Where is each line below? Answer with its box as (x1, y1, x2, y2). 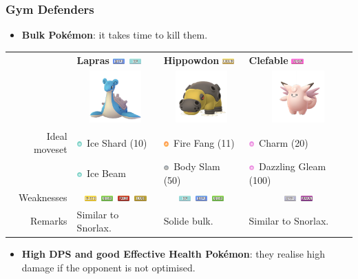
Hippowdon (163, 52, 220, 67)
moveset (33, 142, 67, 156)
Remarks (30, 214, 67, 228)
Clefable (249, 52, 288, 67)
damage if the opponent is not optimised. (21, 260, 196, 274)
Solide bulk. (163, 214, 213, 228)
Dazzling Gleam (259, 159, 326, 174)
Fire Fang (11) (173, 135, 235, 149)
